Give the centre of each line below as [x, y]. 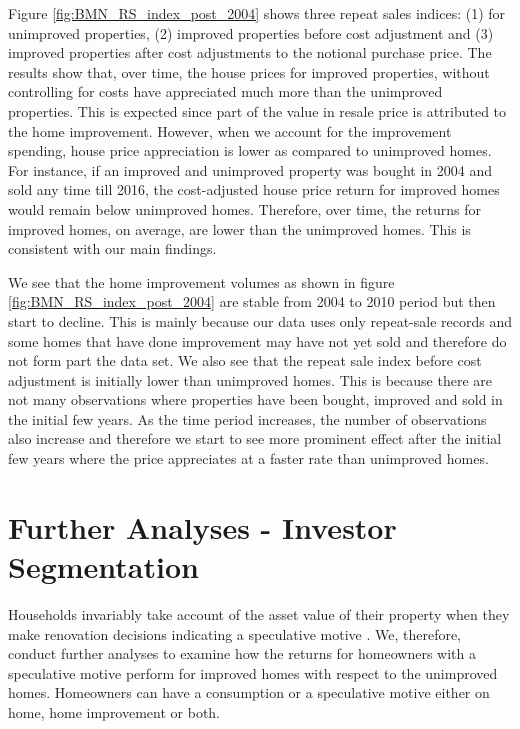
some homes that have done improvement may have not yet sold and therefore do [257, 340]
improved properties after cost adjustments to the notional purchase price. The [250, 52]
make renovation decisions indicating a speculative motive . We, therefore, [235, 633]
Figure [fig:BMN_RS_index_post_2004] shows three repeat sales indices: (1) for [257, 13]
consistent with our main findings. [112, 248]
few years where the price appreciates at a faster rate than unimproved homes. [248, 458]
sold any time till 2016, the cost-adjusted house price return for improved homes [254, 189]
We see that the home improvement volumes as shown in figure [201, 281]
